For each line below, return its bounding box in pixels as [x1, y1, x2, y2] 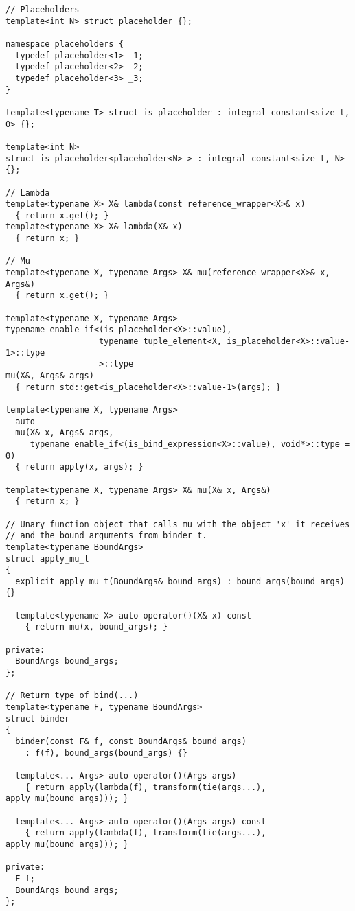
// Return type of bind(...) [5, 691, 139, 701]
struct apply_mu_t [5, 553, 89, 564]
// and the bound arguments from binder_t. [5, 531, 207, 541]
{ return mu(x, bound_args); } [25, 622, 168, 632]
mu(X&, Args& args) [5, 371, 94, 380]
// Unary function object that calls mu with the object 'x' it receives [5, 519, 350, 529]
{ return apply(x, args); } [15, 462, 144, 472]
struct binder [5, 713, 70, 724]
